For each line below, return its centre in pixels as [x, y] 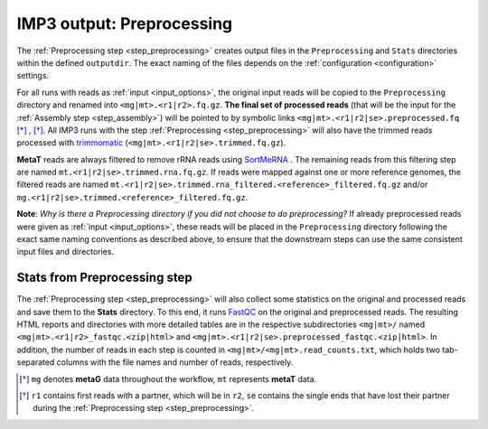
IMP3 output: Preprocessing [125, 23]
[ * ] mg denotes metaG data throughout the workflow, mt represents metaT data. [168, 378]
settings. [33, 76]
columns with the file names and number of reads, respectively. [175, 362]
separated [36, 362]
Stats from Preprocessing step [105, 278]
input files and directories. [66, 252]
